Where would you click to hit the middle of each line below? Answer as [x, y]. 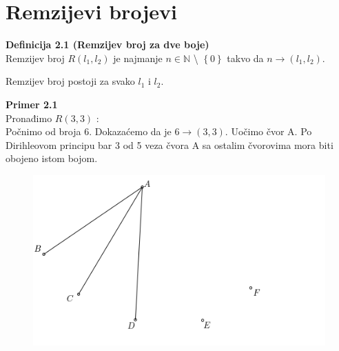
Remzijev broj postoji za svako [70, 81]
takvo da [245, 58]
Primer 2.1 [32, 104]
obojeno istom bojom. [52, 158]
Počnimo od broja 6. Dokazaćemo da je [89, 131]
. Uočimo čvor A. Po [268, 131]
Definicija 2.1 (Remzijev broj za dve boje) [107, 44]
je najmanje [138, 58]
